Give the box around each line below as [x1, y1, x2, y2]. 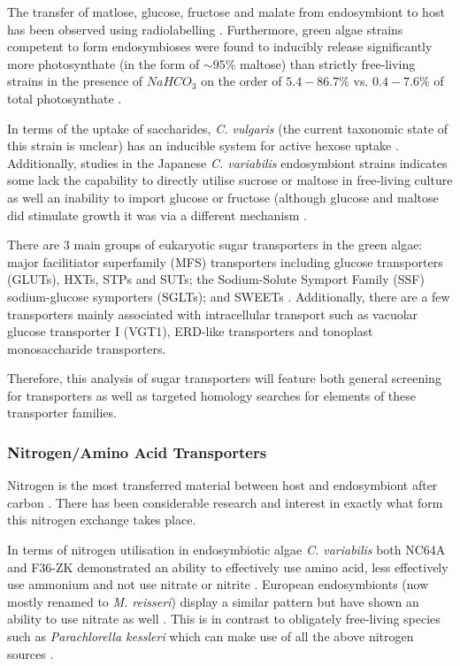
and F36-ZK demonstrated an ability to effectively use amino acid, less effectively [7, 557, 448, 576]
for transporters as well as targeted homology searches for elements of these [7, 386, 417, 404]
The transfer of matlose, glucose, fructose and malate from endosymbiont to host [7, 3, 445, 20]
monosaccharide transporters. [7, 339, 166, 357]
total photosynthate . [7, 88, 122, 107]
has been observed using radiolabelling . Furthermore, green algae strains [7, 19, 403, 38]
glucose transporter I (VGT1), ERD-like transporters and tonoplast [7, 322, 373, 341]
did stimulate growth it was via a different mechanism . [7, 205, 308, 224]
